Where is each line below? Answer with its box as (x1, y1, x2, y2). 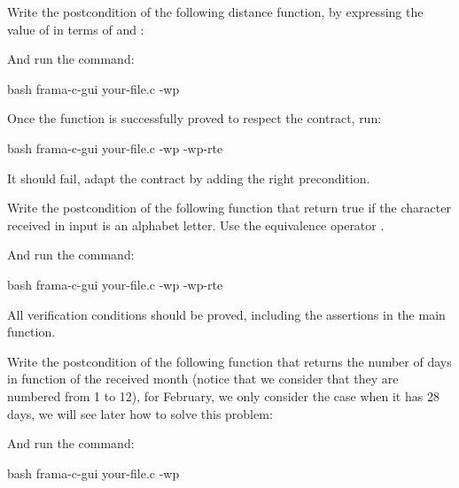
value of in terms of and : (7, 19, 144, 38)
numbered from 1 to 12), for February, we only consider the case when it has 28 (7, 386, 440, 405)
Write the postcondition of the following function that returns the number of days (7, 352, 452, 370)
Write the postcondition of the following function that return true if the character (7, 198, 451, 217)
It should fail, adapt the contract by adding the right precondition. (7, 168, 370, 187)
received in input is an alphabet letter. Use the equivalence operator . (7, 215, 385, 234)
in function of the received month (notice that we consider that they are (7, 369, 399, 388)
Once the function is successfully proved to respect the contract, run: (7, 109, 382, 128)
